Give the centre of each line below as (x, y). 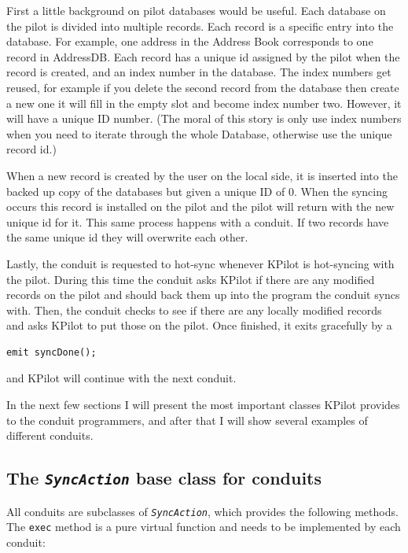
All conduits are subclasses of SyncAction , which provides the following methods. (202, 511)
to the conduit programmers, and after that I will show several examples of (187, 420)
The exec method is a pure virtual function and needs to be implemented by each (204, 527)
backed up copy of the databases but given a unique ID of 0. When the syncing (197, 191)
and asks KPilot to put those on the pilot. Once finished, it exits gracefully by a (199, 325)
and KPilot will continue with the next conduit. (121, 378)
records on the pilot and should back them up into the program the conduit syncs (203, 295)
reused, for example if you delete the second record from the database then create (203, 87)
